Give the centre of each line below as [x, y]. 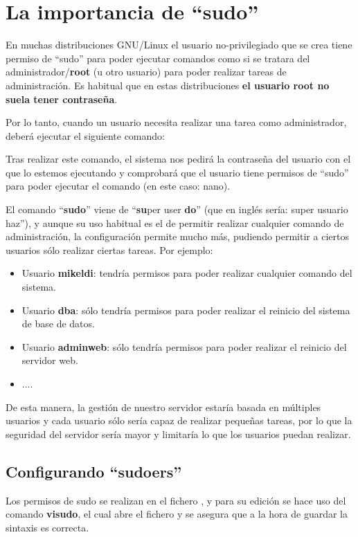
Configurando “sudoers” [94, 471]
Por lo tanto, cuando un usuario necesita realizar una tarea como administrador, [176, 122]
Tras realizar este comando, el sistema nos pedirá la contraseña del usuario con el [178, 159]
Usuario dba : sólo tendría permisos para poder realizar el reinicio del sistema [186, 310]
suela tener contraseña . [62, 99]
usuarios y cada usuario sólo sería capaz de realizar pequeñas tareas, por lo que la [179, 420]
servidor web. [50, 360]
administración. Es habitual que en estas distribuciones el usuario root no [168, 85]
